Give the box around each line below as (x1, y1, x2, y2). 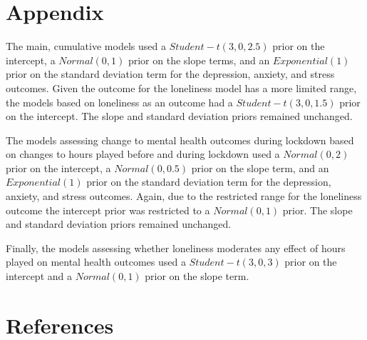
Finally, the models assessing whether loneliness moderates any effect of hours (6, 240, 346, 255)
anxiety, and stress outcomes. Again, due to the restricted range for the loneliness (6, 189, 362, 204)
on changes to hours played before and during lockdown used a (6, 146, 280, 161)
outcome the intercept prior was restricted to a (6, 202, 210, 217)
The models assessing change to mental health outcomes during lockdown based (6, 132, 354, 147)
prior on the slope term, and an (191, 160, 329, 175)
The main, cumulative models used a (6, 39, 166, 54)
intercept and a (6, 269, 72, 284)
